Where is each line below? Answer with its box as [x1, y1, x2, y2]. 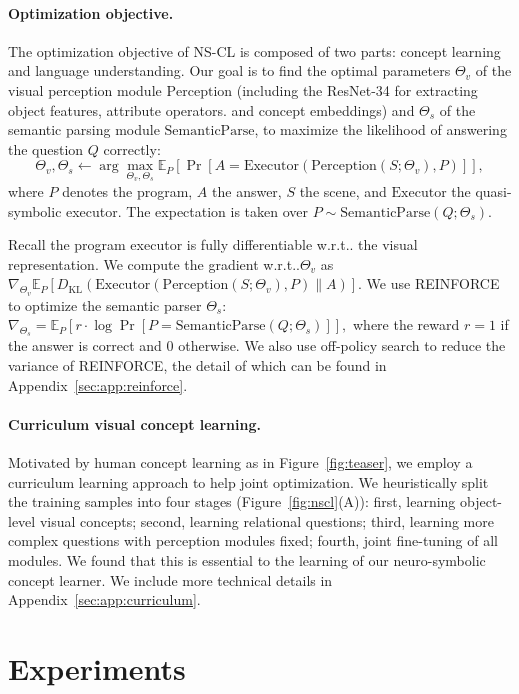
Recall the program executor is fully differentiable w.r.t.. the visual [8, 234, 418, 255]
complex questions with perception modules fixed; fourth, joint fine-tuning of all [8, 530, 498, 551]
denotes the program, [62, 180, 193, 201]
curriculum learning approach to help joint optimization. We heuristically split [8, 471, 489, 492]
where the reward [352, 314, 460, 335]
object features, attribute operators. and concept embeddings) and [8, 99, 415, 120]
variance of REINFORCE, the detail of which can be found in [8, 354, 387, 375]
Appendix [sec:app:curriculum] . [8, 589, 201, 610]
